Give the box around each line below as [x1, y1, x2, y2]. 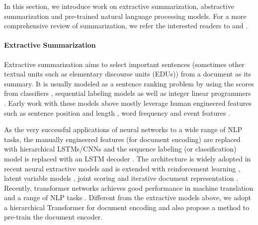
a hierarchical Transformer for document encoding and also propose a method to [4, 202, 250, 212]
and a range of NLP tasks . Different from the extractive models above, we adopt [4, 192, 252, 203]
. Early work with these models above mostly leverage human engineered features [4, 97, 252, 108]
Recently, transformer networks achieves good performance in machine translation [4, 182, 254, 193]
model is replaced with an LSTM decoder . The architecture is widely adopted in [4, 153, 251, 163]
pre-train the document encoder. [4, 212, 103, 222]
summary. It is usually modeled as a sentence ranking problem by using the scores [4, 78, 254, 88]
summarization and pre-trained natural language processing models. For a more [4, 10, 247, 21]
